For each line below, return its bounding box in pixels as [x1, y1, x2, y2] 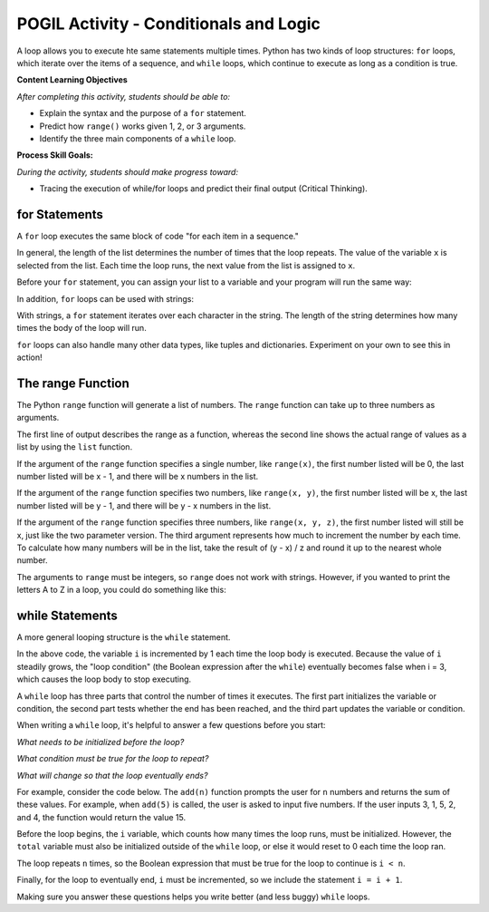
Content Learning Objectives [16, 74, 129, 85]
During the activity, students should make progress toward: [16, 166, 239, 177]
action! [16, 352, 43, 363]
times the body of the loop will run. [16, 323, 147, 334]
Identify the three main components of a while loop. [39, 132, 236, 144]
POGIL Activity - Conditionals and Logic [16, 14, 321, 34]
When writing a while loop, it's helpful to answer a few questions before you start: [16, 720, 326, 731]
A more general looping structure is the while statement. [16, 631, 231, 643]
